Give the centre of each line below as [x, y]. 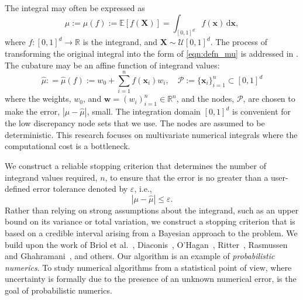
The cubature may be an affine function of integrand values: [112, 65]
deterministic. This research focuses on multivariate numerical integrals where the [151, 134]
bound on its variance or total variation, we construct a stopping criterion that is [150, 221]
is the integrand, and [120, 42]
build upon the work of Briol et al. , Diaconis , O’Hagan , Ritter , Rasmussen [146, 244]
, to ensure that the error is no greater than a [187, 177]
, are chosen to [269, 99]
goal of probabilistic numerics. [58, 290]
